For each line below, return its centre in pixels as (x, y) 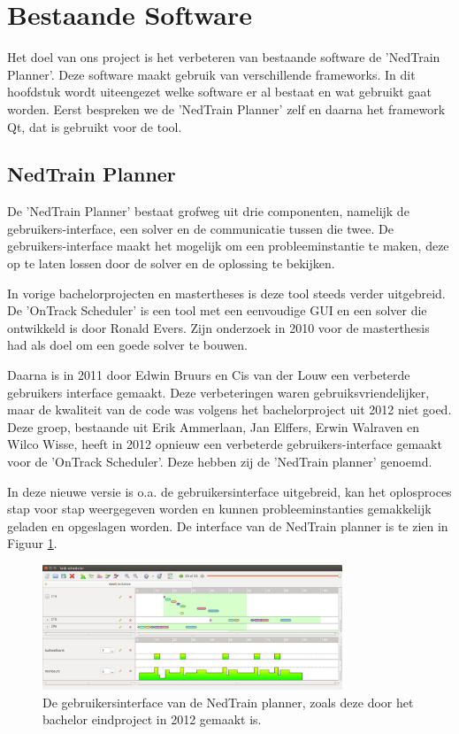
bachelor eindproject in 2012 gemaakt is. (152, 719)
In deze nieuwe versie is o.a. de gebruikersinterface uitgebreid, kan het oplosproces (229, 491)
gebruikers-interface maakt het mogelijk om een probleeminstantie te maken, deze (228, 246)
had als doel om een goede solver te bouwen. (127, 345)
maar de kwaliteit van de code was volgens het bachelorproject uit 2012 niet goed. (229, 409)
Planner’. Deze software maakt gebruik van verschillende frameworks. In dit (211, 74)
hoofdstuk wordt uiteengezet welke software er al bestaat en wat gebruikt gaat (219, 92)
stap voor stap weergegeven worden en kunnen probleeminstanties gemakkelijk (219, 509)
